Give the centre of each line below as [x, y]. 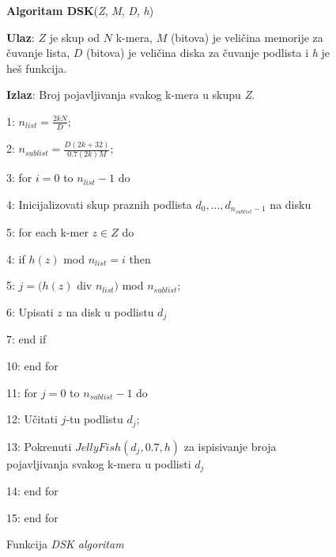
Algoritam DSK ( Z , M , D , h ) [80, 10]
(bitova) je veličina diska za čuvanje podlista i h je [208, 53]
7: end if [26, 339]
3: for [19, 178]
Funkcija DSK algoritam [65, 544]
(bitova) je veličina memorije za [247, 37]
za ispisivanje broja [230, 446]
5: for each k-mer [47, 232]
